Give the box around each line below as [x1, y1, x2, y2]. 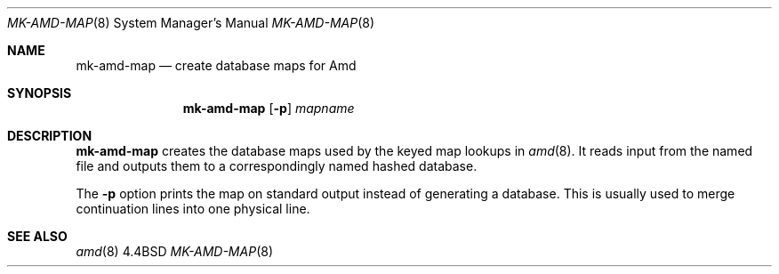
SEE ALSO [7, 229, 68, 244]
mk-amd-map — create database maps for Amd [76, 58, 357, 73]
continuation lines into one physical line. [76, 201, 310, 216]
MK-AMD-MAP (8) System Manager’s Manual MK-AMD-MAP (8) [7, 15, 375, 30]
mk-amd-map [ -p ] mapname [182, 101, 355, 116]
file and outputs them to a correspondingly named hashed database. [76, 158, 478, 173]
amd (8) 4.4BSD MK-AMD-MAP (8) [76, 244, 273, 259]
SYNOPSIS [7, 85, 72, 101]
